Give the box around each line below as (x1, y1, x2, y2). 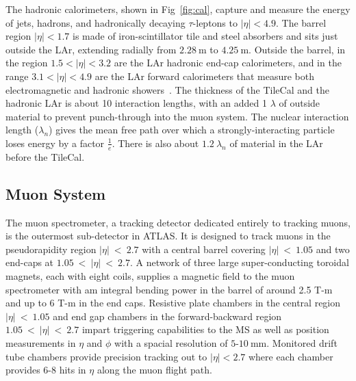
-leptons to (192, 15, 238, 29)
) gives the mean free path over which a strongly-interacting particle (49, 122, 335, 137)
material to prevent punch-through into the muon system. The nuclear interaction (5, 109, 349, 123)
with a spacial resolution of (114, 335, 228, 350)
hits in (59, 363, 86, 377)
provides (5, 363, 40, 377)
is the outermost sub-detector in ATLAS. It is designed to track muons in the (5, 228, 331, 243)
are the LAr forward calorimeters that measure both (94, 68, 314, 83)
